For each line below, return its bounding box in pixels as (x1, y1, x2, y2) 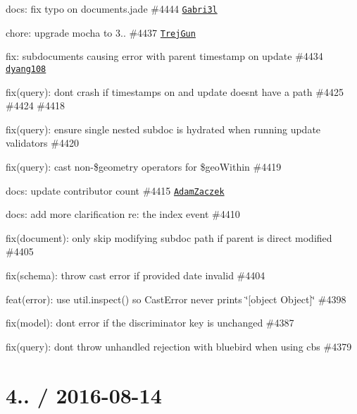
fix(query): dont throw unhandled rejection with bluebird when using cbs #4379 (6, 339, 352, 353)
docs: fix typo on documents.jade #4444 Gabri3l (6, 1, 218, 16)
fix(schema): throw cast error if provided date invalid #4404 (6, 267, 265, 282)
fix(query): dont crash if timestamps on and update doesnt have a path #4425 (6, 84, 344, 99)
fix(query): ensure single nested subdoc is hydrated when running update (6, 121, 321, 136)
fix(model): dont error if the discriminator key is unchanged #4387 (6, 315, 294, 330)
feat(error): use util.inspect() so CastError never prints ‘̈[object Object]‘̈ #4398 (6, 291, 346, 306)
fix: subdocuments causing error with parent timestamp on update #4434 (6, 49, 323, 63)
